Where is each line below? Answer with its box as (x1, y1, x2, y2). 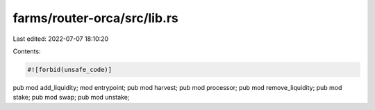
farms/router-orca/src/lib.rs (12, 10, 178, 26)
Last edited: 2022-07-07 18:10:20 (12, 35, 109, 43)
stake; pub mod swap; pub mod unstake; (12, 93, 130, 102)
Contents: (12, 47, 41, 55)
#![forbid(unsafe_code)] (27, 66, 112, 73)
